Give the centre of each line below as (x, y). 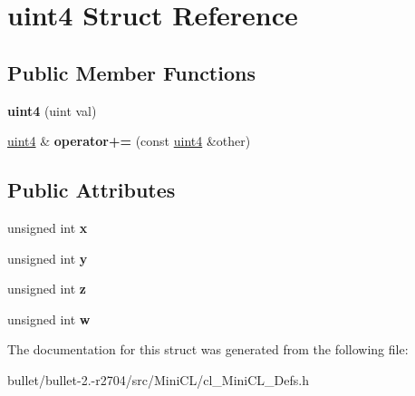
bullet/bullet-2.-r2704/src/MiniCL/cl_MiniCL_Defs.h (158, 379)
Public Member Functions (131, 72)
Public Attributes (92, 190)
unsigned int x (48, 227)
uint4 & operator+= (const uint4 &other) (129, 141)
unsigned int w (49, 319)
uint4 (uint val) (52, 110)
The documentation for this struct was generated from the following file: (208, 349)
